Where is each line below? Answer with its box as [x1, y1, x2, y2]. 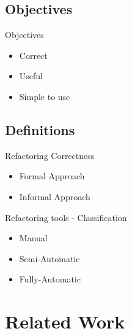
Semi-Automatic [19, 252, 80, 265]
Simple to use [19, 90, 70, 103]
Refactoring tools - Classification [5, 211, 127, 223]
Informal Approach [19, 190, 90, 203]
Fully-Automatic [19, 273, 81, 285]
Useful [19, 69, 43, 82]
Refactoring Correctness [5, 149, 95, 161]
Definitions [5, 120, 75, 139]
